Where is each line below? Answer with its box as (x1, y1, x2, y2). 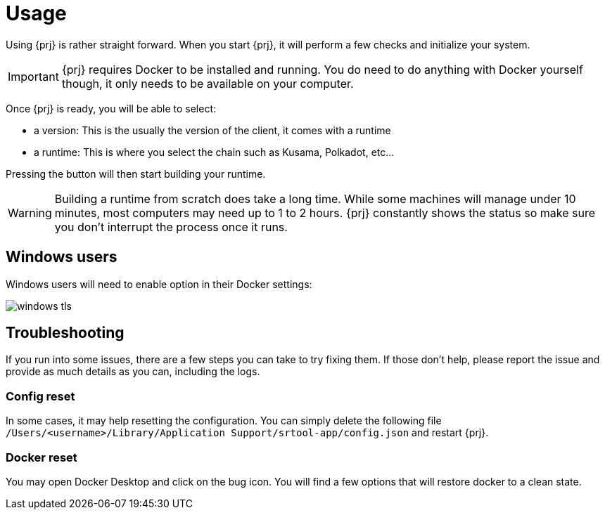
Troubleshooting (6, 324, 125, 342)
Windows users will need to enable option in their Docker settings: (6, 278, 312, 290)
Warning (8, 205, 52, 220)
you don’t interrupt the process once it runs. (54, 219, 288, 234)
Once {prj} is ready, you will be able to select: (6, 102, 217, 115)
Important (8, 69, 59, 84)
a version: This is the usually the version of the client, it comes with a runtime (34, 124, 391, 136)
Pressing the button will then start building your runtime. (6, 167, 266, 180)
